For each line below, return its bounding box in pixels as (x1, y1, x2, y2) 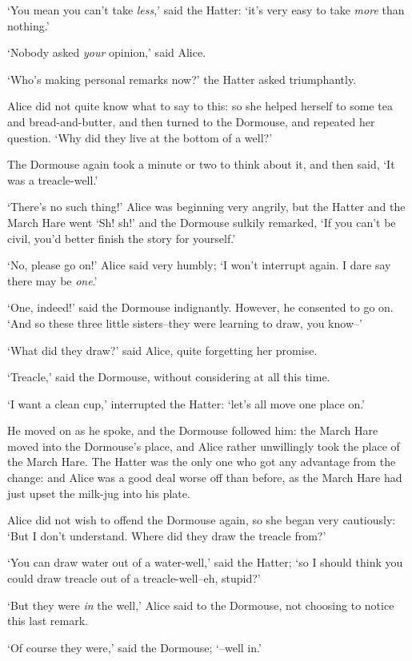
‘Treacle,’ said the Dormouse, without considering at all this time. (7, 368, 330, 385)
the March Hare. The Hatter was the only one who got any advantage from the (7, 453, 396, 470)
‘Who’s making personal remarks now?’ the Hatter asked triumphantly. (7, 70, 357, 87)
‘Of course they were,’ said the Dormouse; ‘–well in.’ (7, 639, 262, 655)
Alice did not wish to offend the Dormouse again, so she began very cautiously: (7, 512, 396, 528)
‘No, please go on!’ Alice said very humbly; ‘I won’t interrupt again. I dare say (7, 257, 391, 273)
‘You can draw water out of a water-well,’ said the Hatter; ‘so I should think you (7, 554, 403, 571)
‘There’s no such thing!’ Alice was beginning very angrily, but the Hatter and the (7, 198, 406, 215)
